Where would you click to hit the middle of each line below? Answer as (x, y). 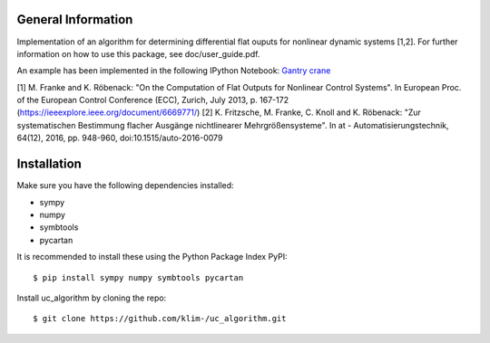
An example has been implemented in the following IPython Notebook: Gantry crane (174, 71)
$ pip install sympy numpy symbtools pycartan (138, 277)
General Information (75, 19)
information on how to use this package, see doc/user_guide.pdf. (138, 53)
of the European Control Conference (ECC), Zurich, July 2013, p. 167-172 (153, 100)
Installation (49, 164)
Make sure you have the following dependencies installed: (126, 186)
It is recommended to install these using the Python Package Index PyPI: (152, 257)
